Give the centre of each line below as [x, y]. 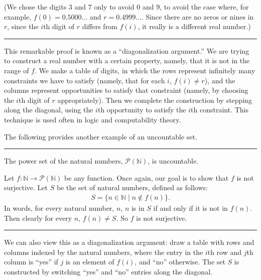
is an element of [90, 262]
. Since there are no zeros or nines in [198, 16]
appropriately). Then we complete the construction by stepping [155, 100]
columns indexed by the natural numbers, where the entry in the [104, 252]
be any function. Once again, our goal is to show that [146, 177]
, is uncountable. [173, 161]
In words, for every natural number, [59, 207]
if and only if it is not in [190, 207]
